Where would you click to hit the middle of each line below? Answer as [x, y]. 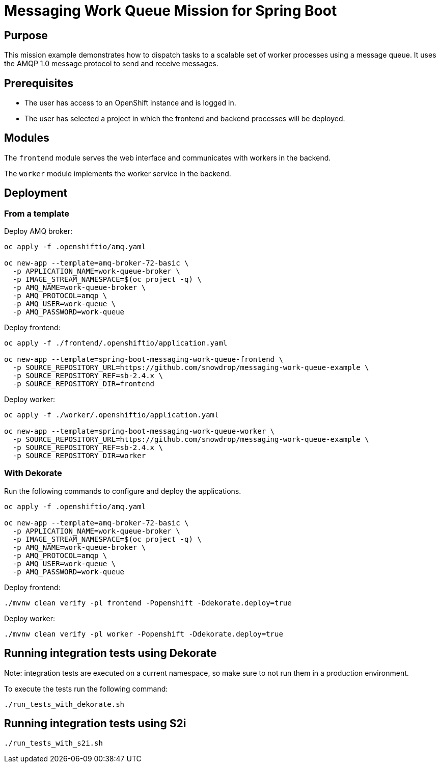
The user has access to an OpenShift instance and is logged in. [130, 103]
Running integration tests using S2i [95, 724]
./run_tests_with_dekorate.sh [64, 704]
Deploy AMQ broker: [38, 231]
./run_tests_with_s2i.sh [53, 743]
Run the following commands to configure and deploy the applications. [123, 491]
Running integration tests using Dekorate [111, 653]
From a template [37, 213]
